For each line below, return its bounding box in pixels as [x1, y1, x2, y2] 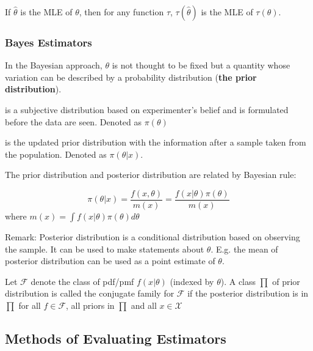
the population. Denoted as [5, 147, 107, 160]
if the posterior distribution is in [187, 287, 309, 300]
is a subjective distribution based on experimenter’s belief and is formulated [5, 103, 289, 116]
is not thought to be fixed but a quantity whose [112, 59, 290, 72]
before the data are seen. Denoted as [5, 115, 142, 128]
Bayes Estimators [5, 34, 92, 50]
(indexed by [170, 275, 214, 287]
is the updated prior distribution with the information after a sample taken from [5, 136, 306, 149]
